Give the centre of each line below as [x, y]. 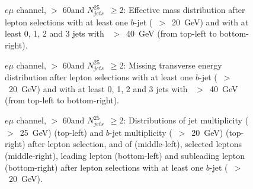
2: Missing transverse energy [171, 65]
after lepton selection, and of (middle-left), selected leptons [135, 144]
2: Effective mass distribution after [182, 9]
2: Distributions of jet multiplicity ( [184, 120]
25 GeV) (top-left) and [62, 132]
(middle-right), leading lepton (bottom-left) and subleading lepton [125, 155]
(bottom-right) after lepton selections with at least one [104, 167]
